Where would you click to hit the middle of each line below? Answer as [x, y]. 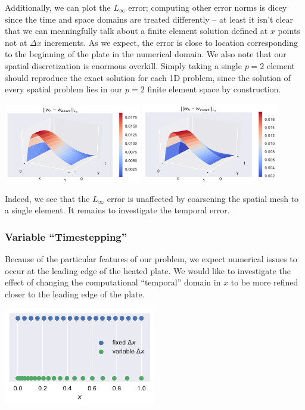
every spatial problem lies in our [64, 89]
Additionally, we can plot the [58, 7]
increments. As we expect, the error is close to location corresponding [171, 42]
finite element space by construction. [214, 89]
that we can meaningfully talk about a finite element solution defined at [136, 31]
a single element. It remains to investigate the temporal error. [117, 210]
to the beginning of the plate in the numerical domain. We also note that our [146, 54]
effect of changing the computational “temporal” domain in [113, 282]
